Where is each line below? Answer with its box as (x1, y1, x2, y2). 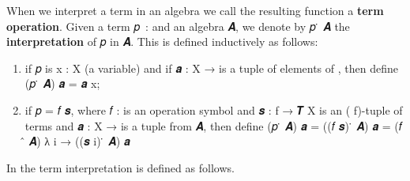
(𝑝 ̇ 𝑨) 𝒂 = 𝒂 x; (24, 75, 100, 92)
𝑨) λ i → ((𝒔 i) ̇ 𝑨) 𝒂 (28, 133, 130, 149)
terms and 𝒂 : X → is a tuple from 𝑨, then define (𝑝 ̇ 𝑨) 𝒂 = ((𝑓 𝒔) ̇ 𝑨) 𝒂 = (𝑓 (24, 117, 403, 134)
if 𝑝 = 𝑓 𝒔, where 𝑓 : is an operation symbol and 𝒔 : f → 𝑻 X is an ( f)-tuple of (24, 101, 403, 118)
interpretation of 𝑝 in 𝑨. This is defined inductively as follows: (6, 33, 318, 50)
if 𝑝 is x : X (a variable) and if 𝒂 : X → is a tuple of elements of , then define (24, 59, 398, 76)
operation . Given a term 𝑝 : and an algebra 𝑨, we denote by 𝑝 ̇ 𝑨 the (6, 17, 350, 34)
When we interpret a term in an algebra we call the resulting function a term (6, 2, 384, 18)
